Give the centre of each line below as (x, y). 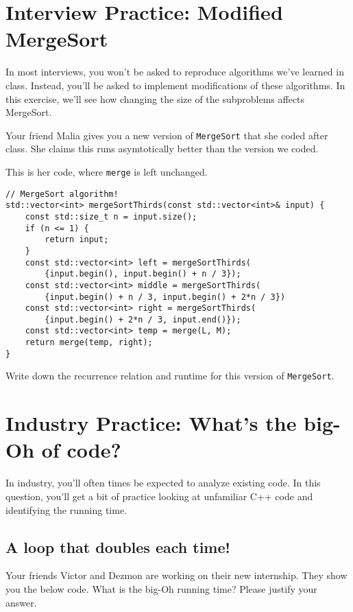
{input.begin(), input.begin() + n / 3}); (143, 274)
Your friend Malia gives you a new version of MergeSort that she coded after (167, 135)
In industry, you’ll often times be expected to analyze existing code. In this (163, 483)
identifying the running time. (66, 509)
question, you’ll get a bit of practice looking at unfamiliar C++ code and (159, 496)
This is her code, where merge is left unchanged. (107, 171)
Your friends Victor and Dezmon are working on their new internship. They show (176, 575)
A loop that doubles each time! (118, 546)
